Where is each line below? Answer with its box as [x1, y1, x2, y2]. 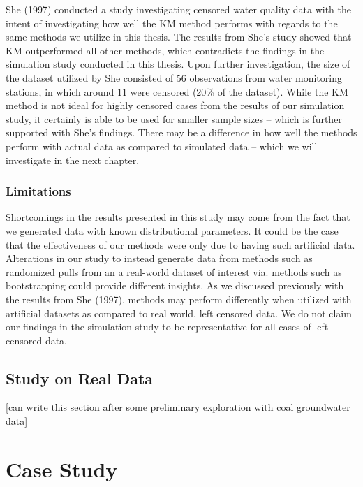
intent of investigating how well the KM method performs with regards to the [6, 15, 338, 30]
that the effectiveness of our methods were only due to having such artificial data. [6, 237, 355, 252]
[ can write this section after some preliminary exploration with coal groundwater [6, 400, 350, 414]
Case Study [6, 454, 118, 483]
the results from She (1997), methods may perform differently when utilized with [6, 291, 352, 306]
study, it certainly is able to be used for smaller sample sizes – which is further [6, 111, 342, 126]
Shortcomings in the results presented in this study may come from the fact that [6, 210, 350, 224]
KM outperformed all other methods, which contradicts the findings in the [6, 43, 325, 57]
